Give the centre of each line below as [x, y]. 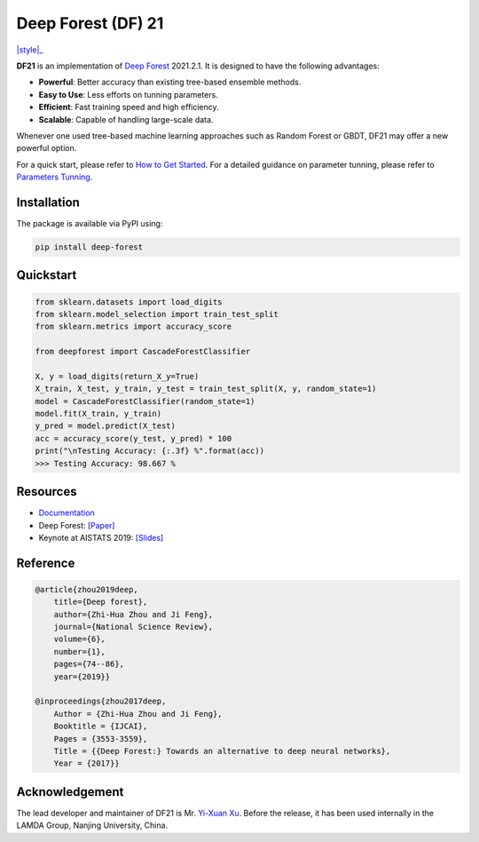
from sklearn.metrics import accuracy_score [133, 327]
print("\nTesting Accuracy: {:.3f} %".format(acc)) [150, 451]
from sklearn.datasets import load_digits [129, 302]
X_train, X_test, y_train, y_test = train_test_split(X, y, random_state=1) [206, 389]
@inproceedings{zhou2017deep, [101, 701]
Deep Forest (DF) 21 [90, 23]
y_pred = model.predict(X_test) [106, 426]
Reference [46, 563]
